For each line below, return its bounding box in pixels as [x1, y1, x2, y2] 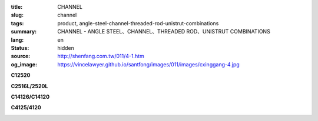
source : [11, 53, 31, 60]
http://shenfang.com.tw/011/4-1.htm [57, 53, 144, 60]
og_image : [11, 60, 38, 68]
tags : [11, 19, 24, 26]
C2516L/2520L [11, 82, 48, 89]
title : [11, 4, 23, 10]
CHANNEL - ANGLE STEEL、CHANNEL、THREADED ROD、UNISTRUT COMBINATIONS [57, 28, 270, 35]
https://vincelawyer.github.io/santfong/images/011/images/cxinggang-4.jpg [57, 60, 240, 68]
